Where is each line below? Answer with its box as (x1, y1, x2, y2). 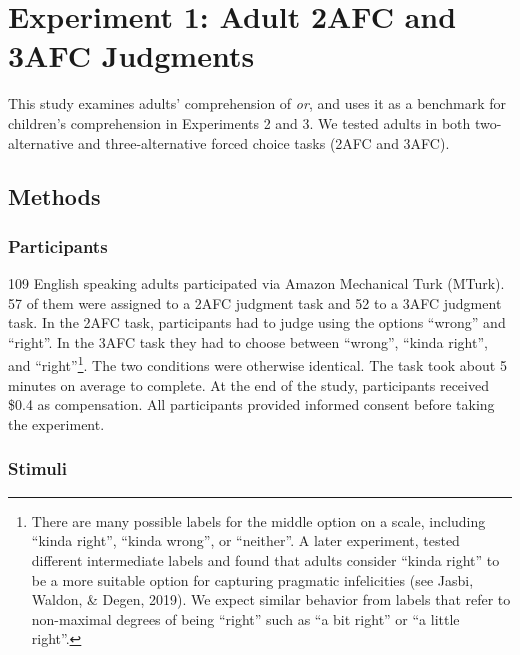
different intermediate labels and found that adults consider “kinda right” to (31, 549, 500, 570)
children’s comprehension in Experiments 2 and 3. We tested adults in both (8, 112, 471, 133)
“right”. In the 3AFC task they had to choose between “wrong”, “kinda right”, (8, 331, 488, 352)
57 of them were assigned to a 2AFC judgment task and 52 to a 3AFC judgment (8, 292, 502, 313)
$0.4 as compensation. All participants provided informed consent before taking (8, 394, 495, 415)
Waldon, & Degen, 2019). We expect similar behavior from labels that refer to (31, 589, 511, 610)
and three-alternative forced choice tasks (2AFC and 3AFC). (78, 132, 450, 153)
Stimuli (8, 456, 68, 481)
